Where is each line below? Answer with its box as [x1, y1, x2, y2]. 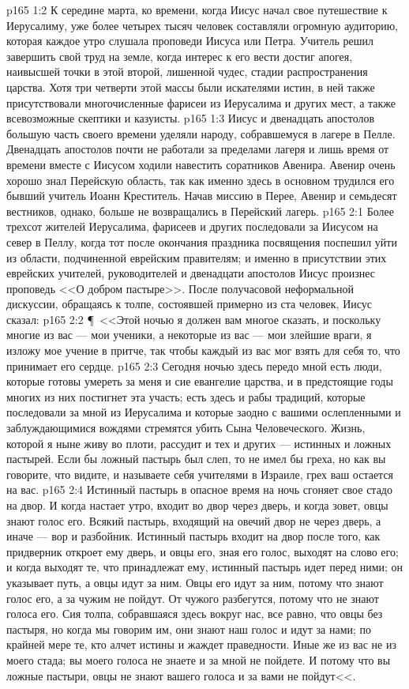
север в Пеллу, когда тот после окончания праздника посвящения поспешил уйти [6, 233, 397, 250]
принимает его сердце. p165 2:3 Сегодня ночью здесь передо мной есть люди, [6, 357, 382, 374]
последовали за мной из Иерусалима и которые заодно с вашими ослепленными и [6, 404, 401, 420]
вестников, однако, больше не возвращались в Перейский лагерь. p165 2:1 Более [6, 202, 394, 219]
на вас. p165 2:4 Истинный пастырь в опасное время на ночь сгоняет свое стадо [6, 481, 392, 498]
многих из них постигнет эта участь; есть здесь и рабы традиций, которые [6, 388, 366, 405]
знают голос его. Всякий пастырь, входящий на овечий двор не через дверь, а [6, 512, 381, 529]
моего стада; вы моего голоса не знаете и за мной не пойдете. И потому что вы [6, 651, 391, 668]
